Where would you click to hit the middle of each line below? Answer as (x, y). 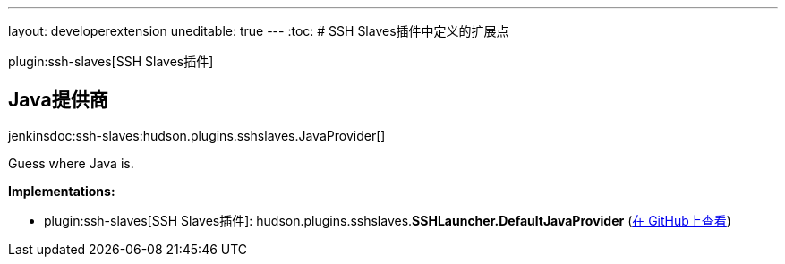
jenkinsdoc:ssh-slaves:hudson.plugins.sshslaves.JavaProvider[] (197, 135)
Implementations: (62, 191)
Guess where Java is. (71, 163)
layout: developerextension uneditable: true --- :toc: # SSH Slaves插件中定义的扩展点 (259, 31)
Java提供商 (58, 100)
